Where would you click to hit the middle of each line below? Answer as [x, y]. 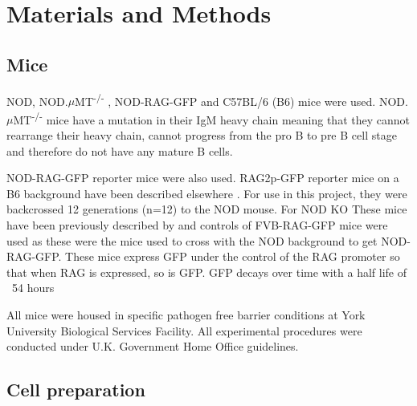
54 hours [33, 288]
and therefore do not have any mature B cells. [120, 150]
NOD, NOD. [37, 101]
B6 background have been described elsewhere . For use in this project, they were [207, 193]
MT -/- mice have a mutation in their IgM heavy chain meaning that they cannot [211, 118]
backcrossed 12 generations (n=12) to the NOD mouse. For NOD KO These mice [207, 209]
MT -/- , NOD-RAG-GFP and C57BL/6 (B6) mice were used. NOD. [241, 99]
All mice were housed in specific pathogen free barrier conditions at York [186, 315]
